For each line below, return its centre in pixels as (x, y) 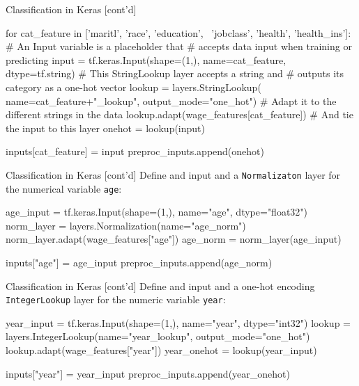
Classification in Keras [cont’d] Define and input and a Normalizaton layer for (173, 174)
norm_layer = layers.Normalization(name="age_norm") (126, 225)
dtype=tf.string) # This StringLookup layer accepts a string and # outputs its (175, 73)
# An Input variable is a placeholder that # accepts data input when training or (179, 46)
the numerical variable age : (64, 188)
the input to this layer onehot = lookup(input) (106, 128)
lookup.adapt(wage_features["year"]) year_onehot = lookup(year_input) (161, 350)
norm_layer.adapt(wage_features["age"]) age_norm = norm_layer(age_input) (174, 239)
